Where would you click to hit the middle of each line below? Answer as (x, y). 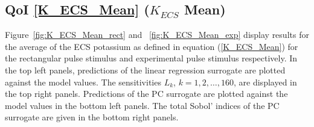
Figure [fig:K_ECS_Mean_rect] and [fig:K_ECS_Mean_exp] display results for (157, 35)
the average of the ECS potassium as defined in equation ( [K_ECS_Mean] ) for (152, 46)
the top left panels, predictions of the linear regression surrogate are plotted (145, 70)
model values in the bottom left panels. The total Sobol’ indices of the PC (142, 105)
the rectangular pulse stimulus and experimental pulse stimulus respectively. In (151, 58)
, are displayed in (265, 82)
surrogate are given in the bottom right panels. (92, 117)
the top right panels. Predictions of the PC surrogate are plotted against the (146, 94)
